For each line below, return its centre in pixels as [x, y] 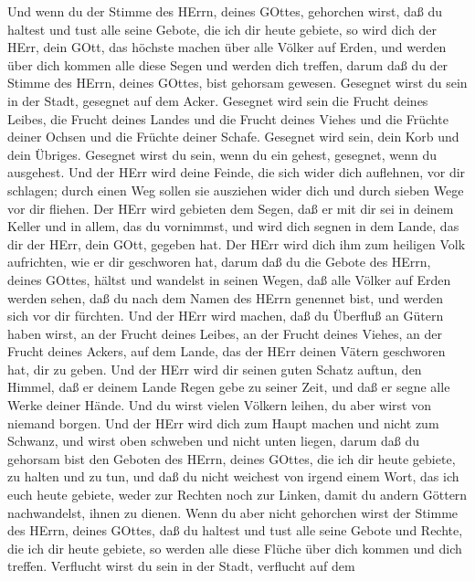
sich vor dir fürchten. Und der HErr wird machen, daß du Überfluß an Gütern [226, 316]
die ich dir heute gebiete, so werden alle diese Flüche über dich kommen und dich [235, 548]
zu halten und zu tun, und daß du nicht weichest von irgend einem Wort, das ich [233, 476]
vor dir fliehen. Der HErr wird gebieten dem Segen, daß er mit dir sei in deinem [231, 208]
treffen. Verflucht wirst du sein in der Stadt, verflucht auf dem [181, 566]
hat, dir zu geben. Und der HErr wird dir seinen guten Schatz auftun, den [215, 369]
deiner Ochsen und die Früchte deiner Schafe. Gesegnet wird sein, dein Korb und [233, 137]
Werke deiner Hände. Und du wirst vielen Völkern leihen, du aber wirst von [219, 405]
